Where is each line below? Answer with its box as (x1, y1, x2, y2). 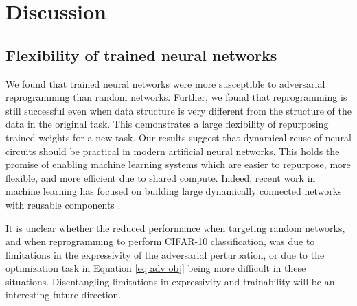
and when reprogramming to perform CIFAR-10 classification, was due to (5, 234, 315, 248)
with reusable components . (5, 197, 121, 211)
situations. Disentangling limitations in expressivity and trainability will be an (5, 274, 335, 288)
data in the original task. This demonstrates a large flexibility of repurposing (5, 117, 329, 131)
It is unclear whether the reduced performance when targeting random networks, (5, 220, 345, 235)
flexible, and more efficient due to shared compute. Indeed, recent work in (5, 170, 316, 185)
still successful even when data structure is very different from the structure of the (5, 103, 352, 117)
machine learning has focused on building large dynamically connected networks (5, 184, 342, 198)
